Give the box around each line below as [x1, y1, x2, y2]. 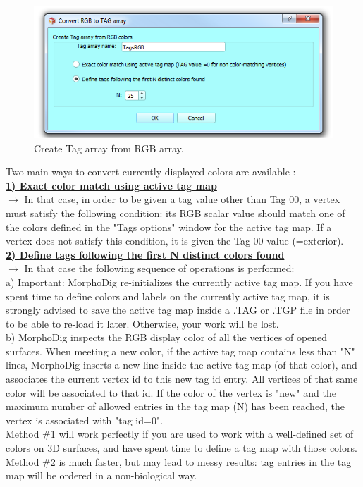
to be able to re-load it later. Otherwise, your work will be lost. [6, 316, 279, 331]
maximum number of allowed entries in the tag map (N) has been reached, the [6, 399, 345, 414]
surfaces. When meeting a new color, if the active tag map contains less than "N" [6, 343, 355, 358]
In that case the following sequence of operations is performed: [24, 261, 295, 276]
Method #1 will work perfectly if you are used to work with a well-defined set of [6, 426, 354, 441]
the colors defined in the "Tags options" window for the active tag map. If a [6, 219, 332, 234]
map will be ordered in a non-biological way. [6, 468, 197, 483]
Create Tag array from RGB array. [34, 140, 184, 155]
